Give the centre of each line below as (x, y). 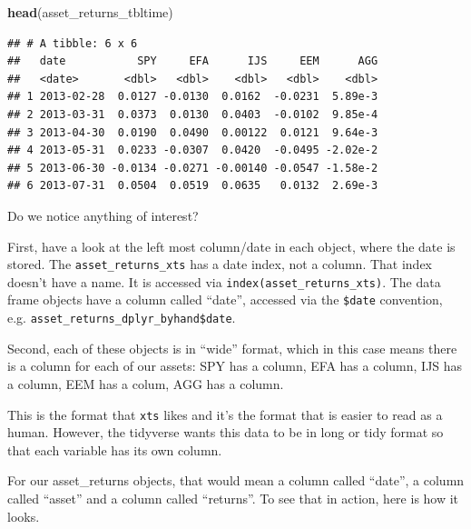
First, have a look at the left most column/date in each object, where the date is (231, 246)
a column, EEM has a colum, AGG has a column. (146, 383)
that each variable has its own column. (115, 449)
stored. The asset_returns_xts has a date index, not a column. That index (220, 264)
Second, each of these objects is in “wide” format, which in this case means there (232, 348)
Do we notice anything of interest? (103, 215)
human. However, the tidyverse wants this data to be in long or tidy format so (226, 432)
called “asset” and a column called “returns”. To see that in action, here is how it (233, 498)
